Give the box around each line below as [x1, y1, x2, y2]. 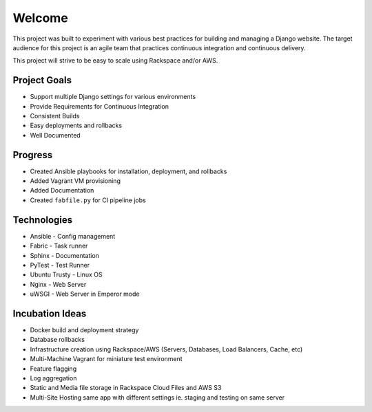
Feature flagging [30, 365, 77, 373]
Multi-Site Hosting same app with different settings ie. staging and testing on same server [30, 393, 285, 402]
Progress [12, 149, 53, 161]
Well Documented [30, 131, 81, 139]
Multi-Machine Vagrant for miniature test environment [30, 355, 183, 363]
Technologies [12, 214, 73, 226]
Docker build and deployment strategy [30, 326, 139, 334]
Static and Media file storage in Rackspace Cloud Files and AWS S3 [30, 384, 222, 392]
